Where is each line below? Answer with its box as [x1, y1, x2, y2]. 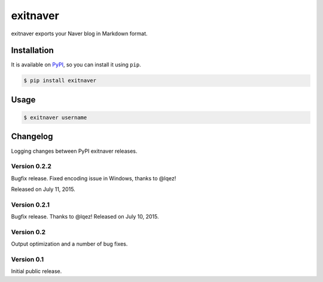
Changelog [11, 132, 53, 142]
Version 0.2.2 [11, 162, 52, 171]
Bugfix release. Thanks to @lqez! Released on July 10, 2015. [11, 213, 159, 220]
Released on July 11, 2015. [11, 186, 76, 193]
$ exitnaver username [23, 114, 87, 121]
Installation [11, 46, 54, 56]
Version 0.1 [11, 255, 44, 263]
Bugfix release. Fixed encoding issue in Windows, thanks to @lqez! [11, 174, 176, 182]
